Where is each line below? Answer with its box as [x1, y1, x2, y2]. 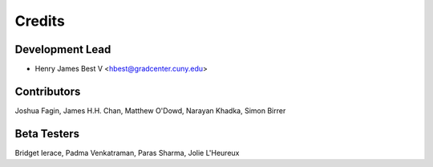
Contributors [14, 84, 81, 98]
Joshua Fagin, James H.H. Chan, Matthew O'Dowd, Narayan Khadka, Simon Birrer [14, 105, 286, 116]
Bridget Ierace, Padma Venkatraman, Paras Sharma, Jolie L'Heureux [14, 148, 240, 157]
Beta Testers [14, 127, 80, 141]
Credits [14, 12, 66, 30]
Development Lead [14, 43, 111, 56]
